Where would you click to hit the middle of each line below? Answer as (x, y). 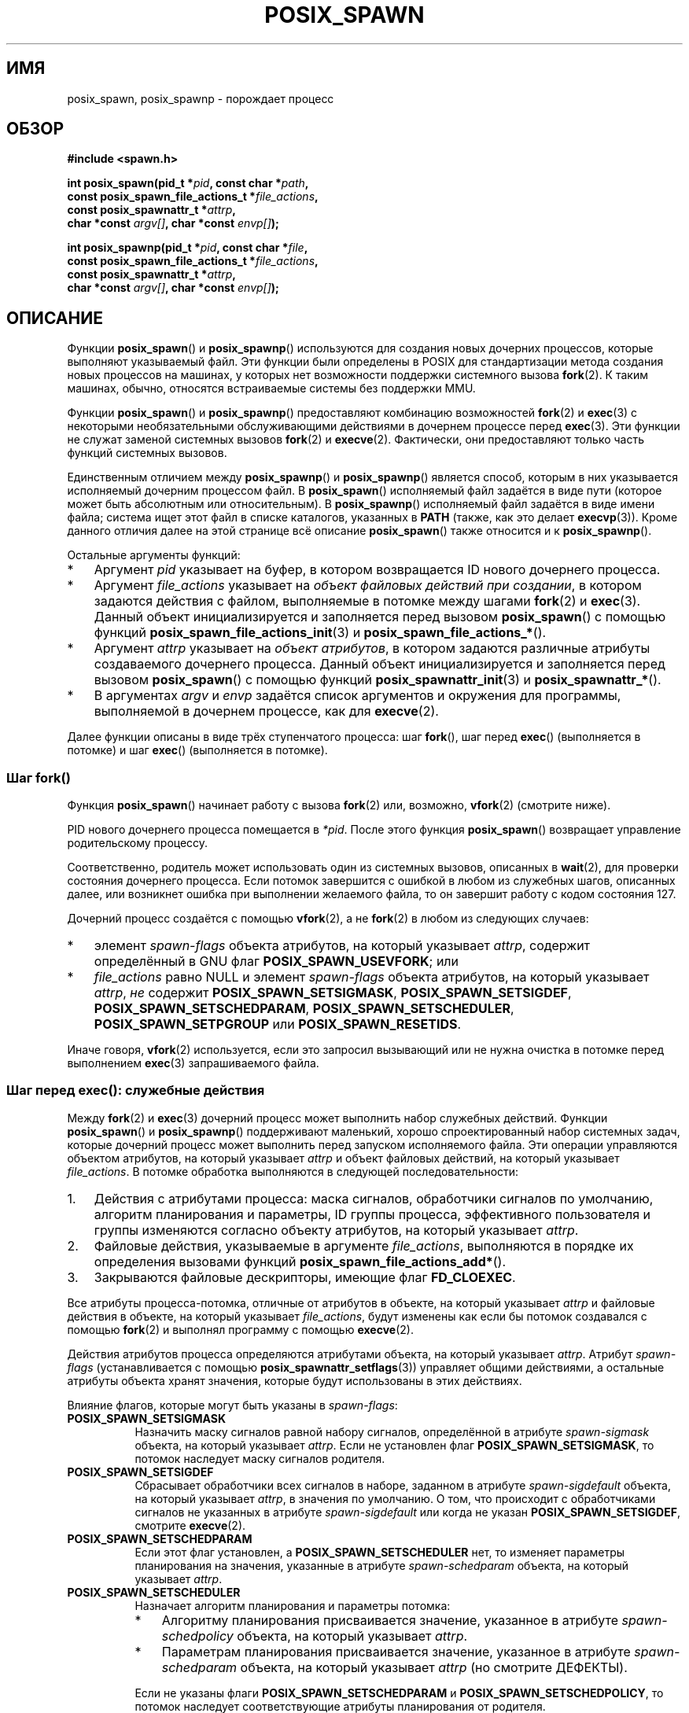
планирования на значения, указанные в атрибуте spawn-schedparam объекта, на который (382, 1565)
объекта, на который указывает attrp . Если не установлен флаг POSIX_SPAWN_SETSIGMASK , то (394, 1445)
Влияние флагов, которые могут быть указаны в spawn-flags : (232, 1405)
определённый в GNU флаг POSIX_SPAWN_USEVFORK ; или (276, 961)
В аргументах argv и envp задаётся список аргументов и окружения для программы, (357, 696)
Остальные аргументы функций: (154, 555)
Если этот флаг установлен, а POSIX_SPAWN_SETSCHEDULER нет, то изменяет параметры (380, 1552)
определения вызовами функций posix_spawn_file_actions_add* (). (300, 1261)
